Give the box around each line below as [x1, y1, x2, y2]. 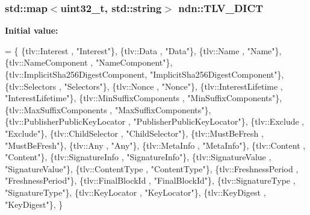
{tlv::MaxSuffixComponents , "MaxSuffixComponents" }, [5, 103, 211, 116]
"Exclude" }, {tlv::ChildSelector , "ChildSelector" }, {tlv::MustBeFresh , [5, 126, 264, 139]
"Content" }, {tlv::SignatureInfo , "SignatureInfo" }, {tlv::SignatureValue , [5, 151, 271, 163]
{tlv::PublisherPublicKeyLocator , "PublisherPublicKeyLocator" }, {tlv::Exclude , [5, 115, 305, 128]
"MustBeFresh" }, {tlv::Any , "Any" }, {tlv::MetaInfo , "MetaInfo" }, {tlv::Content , [5, 139, 306, 151]
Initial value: [5, 24, 58, 37]
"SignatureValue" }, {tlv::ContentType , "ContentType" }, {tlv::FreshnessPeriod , [5, 162, 299, 175]
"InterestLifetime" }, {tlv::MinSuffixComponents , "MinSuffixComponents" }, [5, 92, 282, 104]
